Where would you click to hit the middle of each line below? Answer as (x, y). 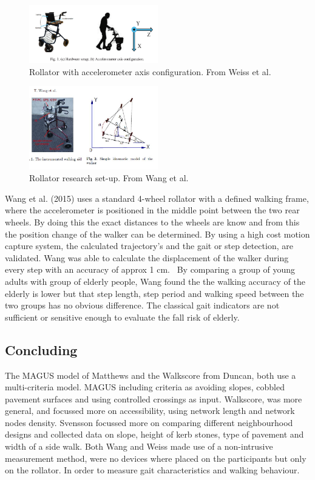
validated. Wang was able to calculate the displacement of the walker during (147, 257)
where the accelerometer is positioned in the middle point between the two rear (152, 210)
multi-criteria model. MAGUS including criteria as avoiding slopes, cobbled (145, 387)
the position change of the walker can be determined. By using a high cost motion (157, 234)
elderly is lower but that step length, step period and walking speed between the (154, 293)
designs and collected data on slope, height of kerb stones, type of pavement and (154, 434)
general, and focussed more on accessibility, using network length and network (150, 411)
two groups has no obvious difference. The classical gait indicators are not (142, 305)
